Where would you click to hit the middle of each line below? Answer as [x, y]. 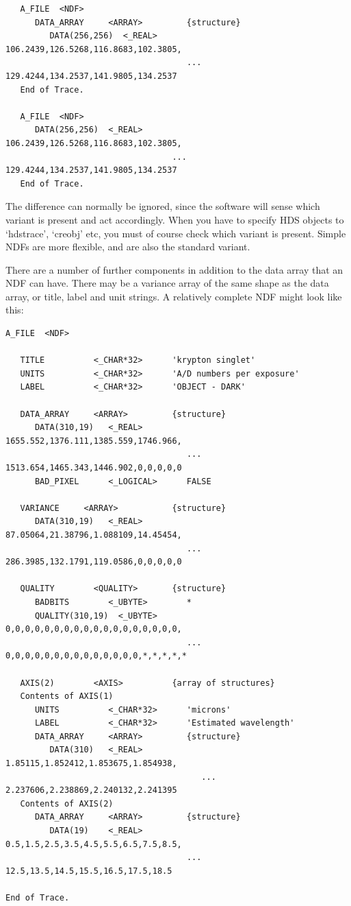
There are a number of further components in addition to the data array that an [174, 269]
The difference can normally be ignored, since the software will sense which [163, 206]
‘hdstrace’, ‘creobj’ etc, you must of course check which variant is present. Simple [176, 233]
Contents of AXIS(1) [67, 696]
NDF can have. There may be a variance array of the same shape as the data [167, 283]
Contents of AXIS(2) [67, 803]
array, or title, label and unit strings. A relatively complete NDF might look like [174, 296]
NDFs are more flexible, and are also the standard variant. [128, 247]
